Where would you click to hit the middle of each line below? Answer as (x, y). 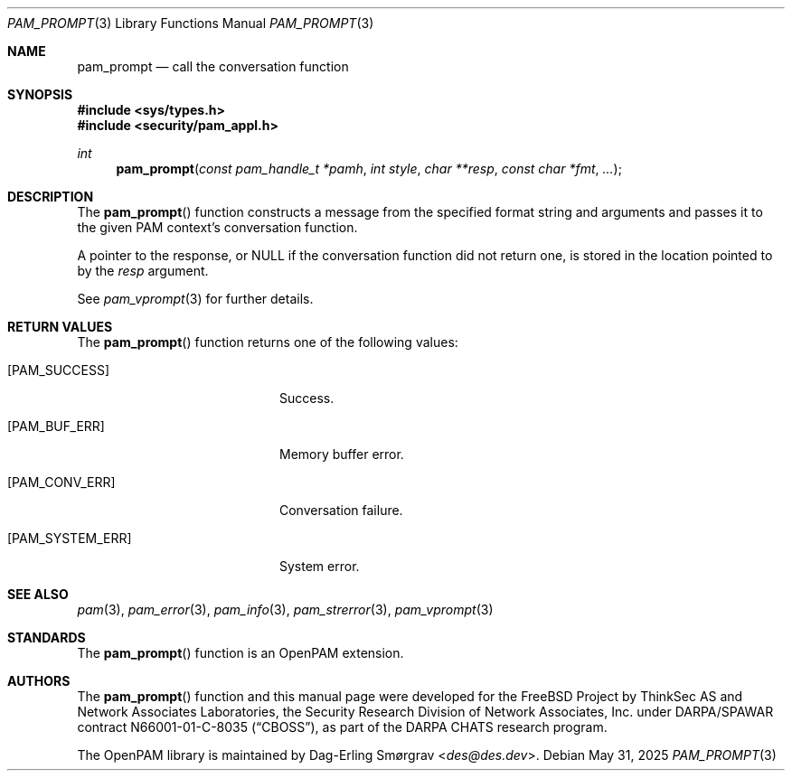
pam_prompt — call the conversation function (213, 66)
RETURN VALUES (60, 327)
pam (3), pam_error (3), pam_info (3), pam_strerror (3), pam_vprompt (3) (285, 609)
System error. (320, 566)
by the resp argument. (143, 271)
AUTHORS (39, 681)
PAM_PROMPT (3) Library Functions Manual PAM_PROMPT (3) (191, 23)
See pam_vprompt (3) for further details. (195, 299)
